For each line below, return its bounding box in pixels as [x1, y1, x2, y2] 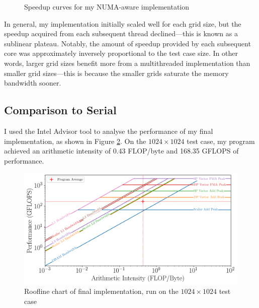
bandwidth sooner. [4, 78, 61, 88]
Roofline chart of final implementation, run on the [24, 286, 179, 296]
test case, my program [187, 135, 255, 146]
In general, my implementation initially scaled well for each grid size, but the [4, 18, 241, 29]
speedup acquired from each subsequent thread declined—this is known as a [4, 28, 238, 39]
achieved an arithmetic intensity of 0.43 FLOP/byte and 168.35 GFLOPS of [4, 145, 239, 156]
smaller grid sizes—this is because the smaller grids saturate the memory [4, 67, 229, 78]
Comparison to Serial [4, 102, 117, 118]
